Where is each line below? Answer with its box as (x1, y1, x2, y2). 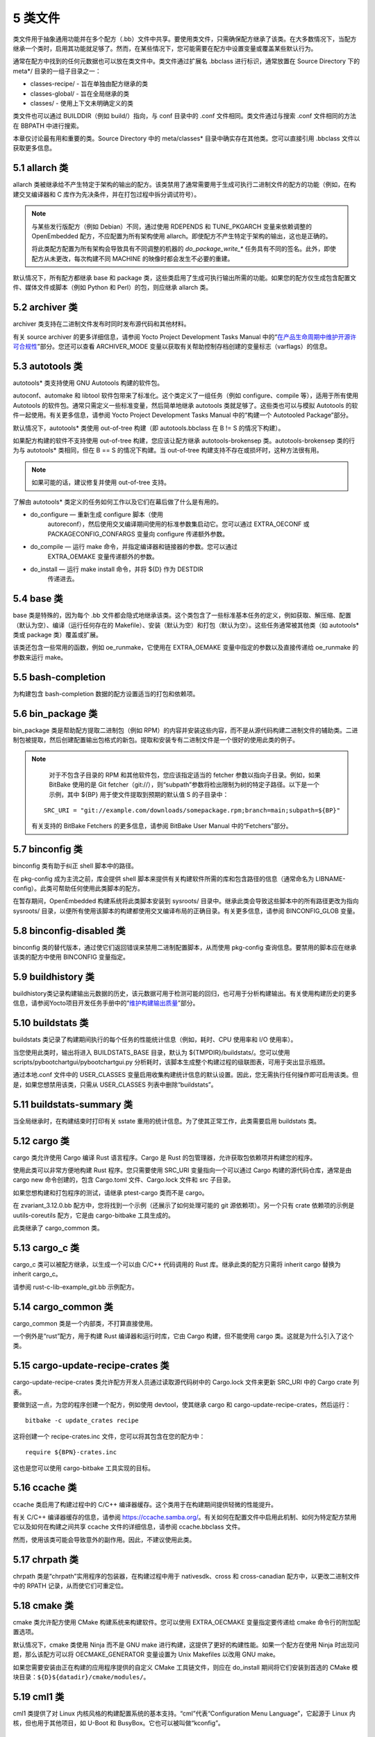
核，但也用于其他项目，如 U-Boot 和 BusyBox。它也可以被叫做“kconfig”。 (12, 1719, 225, 1727)
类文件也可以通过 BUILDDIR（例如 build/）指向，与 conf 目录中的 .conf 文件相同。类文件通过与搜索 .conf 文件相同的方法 (12, 112, 357, 120)
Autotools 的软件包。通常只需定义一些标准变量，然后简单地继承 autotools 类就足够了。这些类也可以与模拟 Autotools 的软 (12, 401, 358, 409)
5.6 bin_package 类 (12, 707, 98, 719)
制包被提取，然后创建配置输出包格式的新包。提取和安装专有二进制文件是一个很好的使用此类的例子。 (12, 736, 299, 743)
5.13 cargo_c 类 (12, 1242, 80, 1253)
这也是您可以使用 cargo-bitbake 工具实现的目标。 (12, 1463, 154, 1472)
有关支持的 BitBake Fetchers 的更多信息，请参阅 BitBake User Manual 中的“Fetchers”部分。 (31, 822, 292, 830)
